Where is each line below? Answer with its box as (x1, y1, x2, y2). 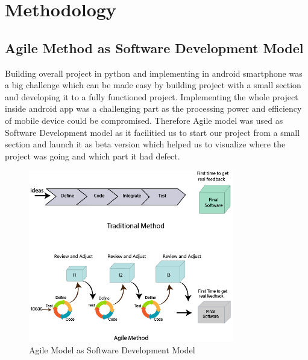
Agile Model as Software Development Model (29, 343, 195, 356)
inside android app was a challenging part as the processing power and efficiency (5, 102, 302, 115)
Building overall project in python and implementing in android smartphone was (5, 66, 303, 79)
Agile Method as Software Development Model (5, 38, 304, 57)
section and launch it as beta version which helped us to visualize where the (5, 138, 286, 150)
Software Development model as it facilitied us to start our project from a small (5, 126, 300, 138)
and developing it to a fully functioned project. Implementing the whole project (5, 90, 298, 103)
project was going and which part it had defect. (5, 149, 180, 162)
